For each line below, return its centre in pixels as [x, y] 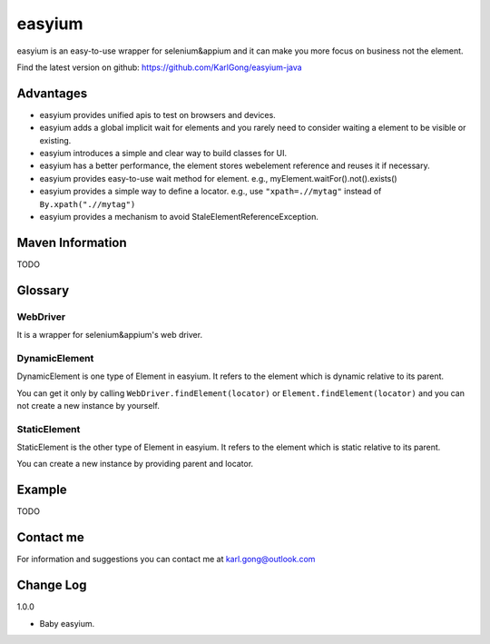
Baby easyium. [67, 623]
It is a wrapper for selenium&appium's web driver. [110, 335]
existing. [55, 140]
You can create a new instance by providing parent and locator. [135, 464]
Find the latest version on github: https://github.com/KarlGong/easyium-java [160, 67]
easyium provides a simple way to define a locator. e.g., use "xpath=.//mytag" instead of [211, 192]
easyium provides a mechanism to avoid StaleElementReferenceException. [179, 216]
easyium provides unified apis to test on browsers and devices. [157, 114]
